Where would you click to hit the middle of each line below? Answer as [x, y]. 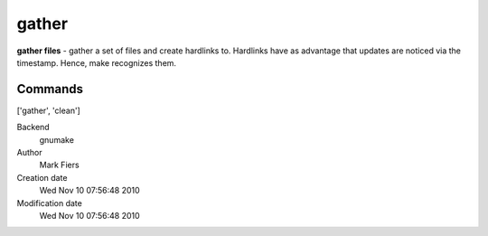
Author [29, 153]
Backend [33, 127]
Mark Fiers [60, 165]
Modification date [50, 203]
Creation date [42, 177]
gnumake [56, 139]
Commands [50, 89]
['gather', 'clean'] [48, 110]
